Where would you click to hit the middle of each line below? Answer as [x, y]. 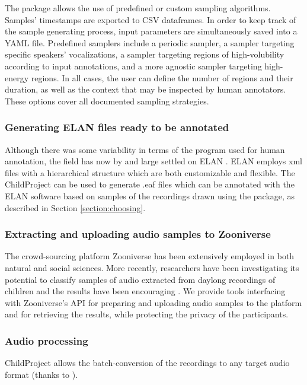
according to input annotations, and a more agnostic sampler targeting [133, 66]
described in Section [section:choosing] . [75, 207]
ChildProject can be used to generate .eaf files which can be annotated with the [150, 184]
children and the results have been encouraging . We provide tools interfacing [145, 291]
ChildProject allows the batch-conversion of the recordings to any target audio [147, 363]
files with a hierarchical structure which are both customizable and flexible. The [150, 172]
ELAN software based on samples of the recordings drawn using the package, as [150, 195]
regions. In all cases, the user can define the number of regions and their [162, 77]
